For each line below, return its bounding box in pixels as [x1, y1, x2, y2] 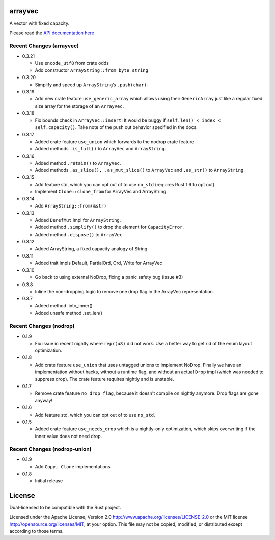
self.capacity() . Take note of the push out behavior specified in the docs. [35, 124, 198, 130]
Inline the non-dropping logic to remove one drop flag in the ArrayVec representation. [35, 288, 214, 294]
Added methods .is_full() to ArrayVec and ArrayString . [35, 146, 166, 152]
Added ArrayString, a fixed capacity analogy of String [35, 245, 148, 252]
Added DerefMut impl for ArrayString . [35, 217, 121, 223]
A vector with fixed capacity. [9, 20, 70, 27]
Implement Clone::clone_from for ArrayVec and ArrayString [35, 189, 167, 195]
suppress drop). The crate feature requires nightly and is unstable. [35, 376, 174, 382]
